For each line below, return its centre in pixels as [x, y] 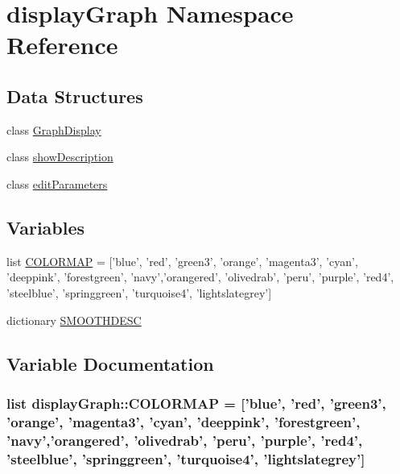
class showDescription [60, 157]
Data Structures [75, 96]
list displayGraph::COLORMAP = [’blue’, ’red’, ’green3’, [196, 403]
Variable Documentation [110, 363]
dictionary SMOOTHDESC [74, 320]
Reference [62, 45]
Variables [46, 227]
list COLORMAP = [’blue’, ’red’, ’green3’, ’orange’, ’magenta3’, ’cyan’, [182, 261]
